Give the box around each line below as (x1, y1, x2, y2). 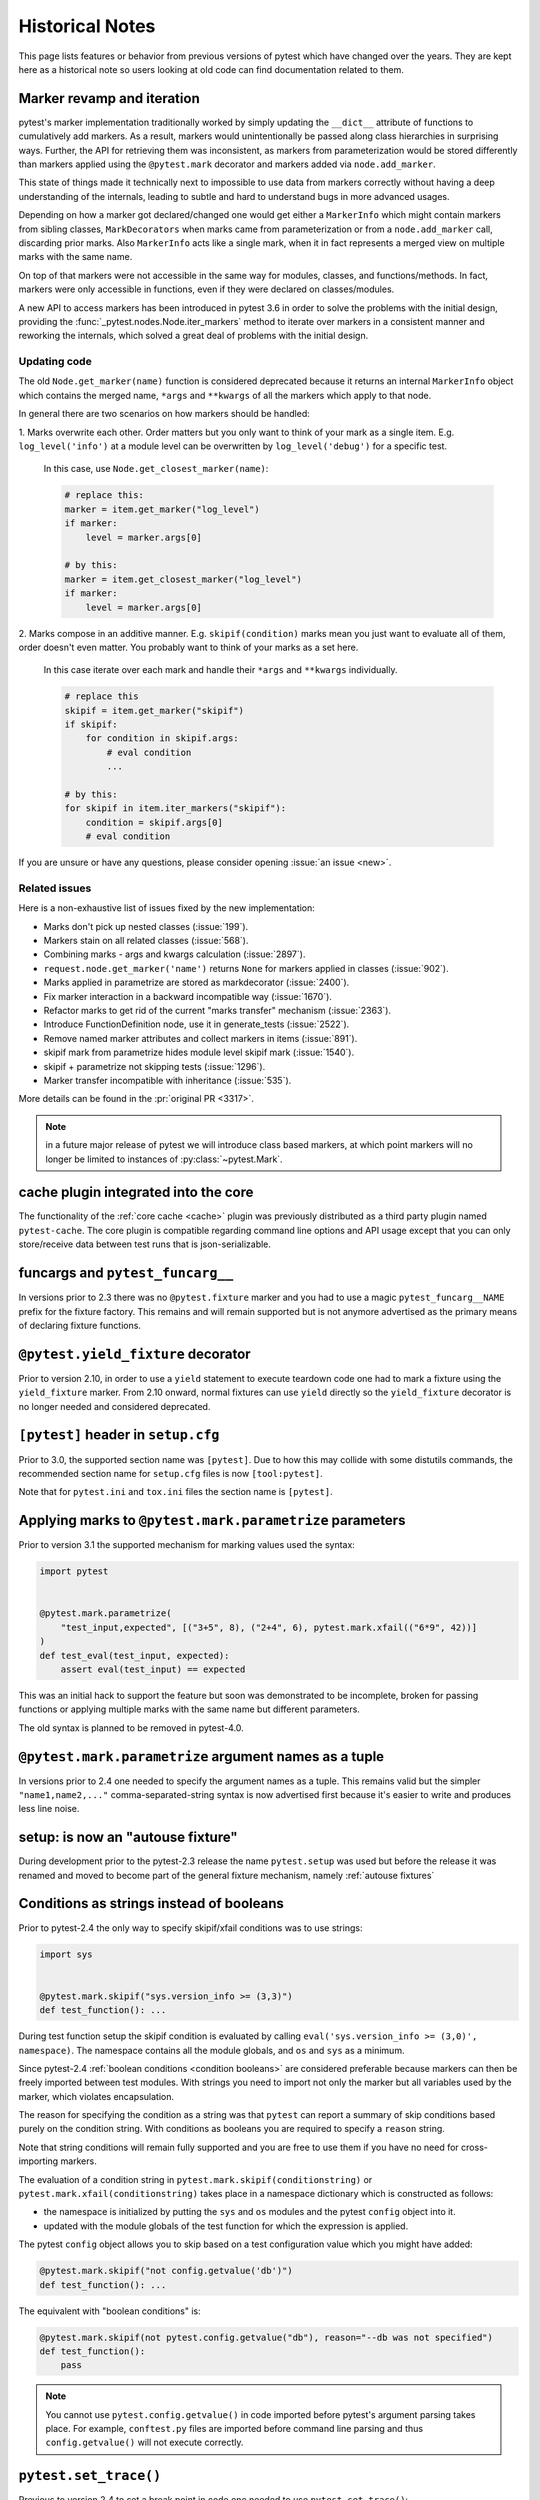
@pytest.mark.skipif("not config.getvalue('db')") (39, 2265, 294, 2277)
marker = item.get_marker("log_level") (64, 503, 260, 515)
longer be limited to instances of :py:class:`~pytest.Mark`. (45, 1153, 284, 1165)
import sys (39, 1948, 93, 1960)
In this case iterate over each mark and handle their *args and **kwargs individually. (43, 664, 398, 676)
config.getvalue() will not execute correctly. (45, 2436, 244, 2449)
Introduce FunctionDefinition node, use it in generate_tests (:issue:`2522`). (43, 1018, 350, 1030)
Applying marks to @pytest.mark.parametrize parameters (18, 1512, 406, 1529)
